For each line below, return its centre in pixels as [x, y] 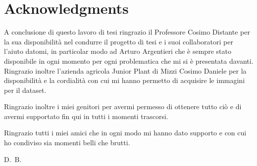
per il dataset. [25, 90]
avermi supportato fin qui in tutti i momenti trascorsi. [86, 116]
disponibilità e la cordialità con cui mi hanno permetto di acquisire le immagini [125, 80]
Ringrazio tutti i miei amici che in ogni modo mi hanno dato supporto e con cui [125, 133]
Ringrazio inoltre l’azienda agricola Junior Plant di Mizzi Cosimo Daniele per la [125, 70]
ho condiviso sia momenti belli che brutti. [67, 143]
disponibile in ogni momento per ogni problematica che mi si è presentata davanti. [129, 61]
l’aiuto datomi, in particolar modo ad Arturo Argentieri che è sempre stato [118, 51]
